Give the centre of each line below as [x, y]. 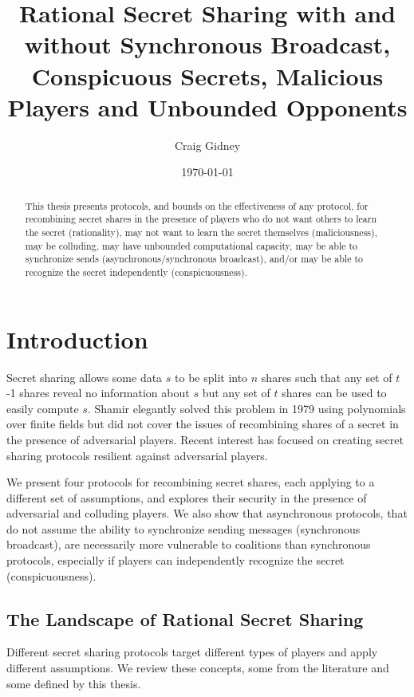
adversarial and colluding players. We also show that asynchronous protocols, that [207, 513]
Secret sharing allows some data [85, 377]
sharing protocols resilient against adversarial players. [137, 455]
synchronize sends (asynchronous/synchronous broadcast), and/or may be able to [194, 259]
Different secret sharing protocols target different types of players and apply [192, 652]
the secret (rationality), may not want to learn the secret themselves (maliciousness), [201, 232]
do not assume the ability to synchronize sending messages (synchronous [183, 528]
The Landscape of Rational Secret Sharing [185, 618]
